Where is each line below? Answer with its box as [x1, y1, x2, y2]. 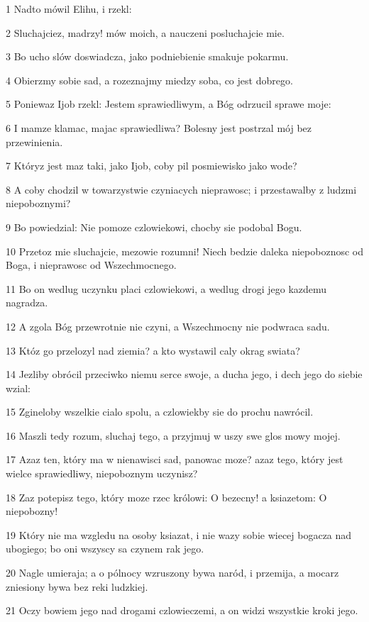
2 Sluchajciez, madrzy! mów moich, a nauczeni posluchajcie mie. [6, 25, 285, 40]
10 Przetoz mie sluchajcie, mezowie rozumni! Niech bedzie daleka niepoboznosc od [6, 243, 363, 258]
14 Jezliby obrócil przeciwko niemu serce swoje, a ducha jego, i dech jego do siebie [6, 367, 363, 382]
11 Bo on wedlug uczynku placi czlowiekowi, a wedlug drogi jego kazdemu [6, 281, 327, 296]
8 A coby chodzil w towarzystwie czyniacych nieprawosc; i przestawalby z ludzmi [6, 182, 357, 196]
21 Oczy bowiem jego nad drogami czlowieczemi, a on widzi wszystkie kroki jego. [6, 603, 358, 618]
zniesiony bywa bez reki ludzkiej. [6, 579, 148, 594]
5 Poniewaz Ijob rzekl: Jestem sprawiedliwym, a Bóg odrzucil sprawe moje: [6, 96, 331, 111]
